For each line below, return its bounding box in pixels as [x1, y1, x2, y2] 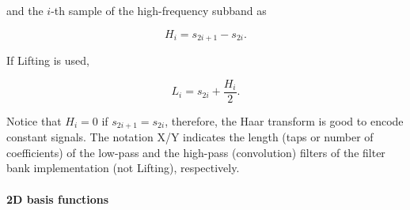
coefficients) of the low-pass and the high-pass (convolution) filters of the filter [6, 144, 385, 160]
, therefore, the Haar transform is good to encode [165, 112, 404, 129]
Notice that [6, 112, 62, 129]
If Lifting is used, [6, 52, 89, 69]
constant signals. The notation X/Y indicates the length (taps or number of [6, 129, 374, 145]
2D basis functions [6, 190, 109, 207]
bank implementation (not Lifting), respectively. [6, 159, 240, 176]
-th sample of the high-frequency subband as [51, 2, 267, 18]
